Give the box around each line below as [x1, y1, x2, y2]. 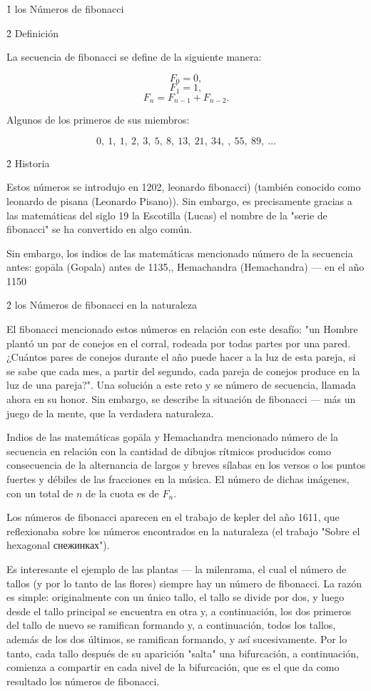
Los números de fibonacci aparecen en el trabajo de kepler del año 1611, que [6, 509, 340, 525]
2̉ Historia [6, 155, 50, 170]
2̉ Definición [6, 25, 59, 40]
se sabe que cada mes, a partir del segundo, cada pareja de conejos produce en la [6, 363, 360, 378]
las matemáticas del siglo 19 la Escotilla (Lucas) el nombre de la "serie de [6, 207, 327, 222]
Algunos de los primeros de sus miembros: [6, 112, 190, 127]
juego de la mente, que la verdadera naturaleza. [6, 405, 214, 420]
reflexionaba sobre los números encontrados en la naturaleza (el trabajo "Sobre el [6, 523, 360, 538]
